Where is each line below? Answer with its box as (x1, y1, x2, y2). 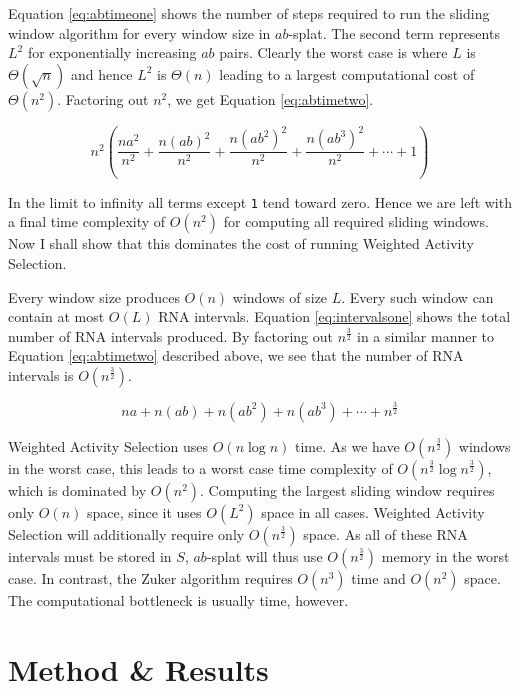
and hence (71, 63, 133, 84)
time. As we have (294, 435, 400, 456)
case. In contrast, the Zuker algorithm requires (8, 567, 293, 588)
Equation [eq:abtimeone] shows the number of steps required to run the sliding (8, 3, 490, 23)
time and (351, 567, 406, 588)
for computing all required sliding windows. (223, 211, 489, 232)
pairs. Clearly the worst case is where (219, 42, 448, 63)
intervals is (8, 364, 74, 385)
